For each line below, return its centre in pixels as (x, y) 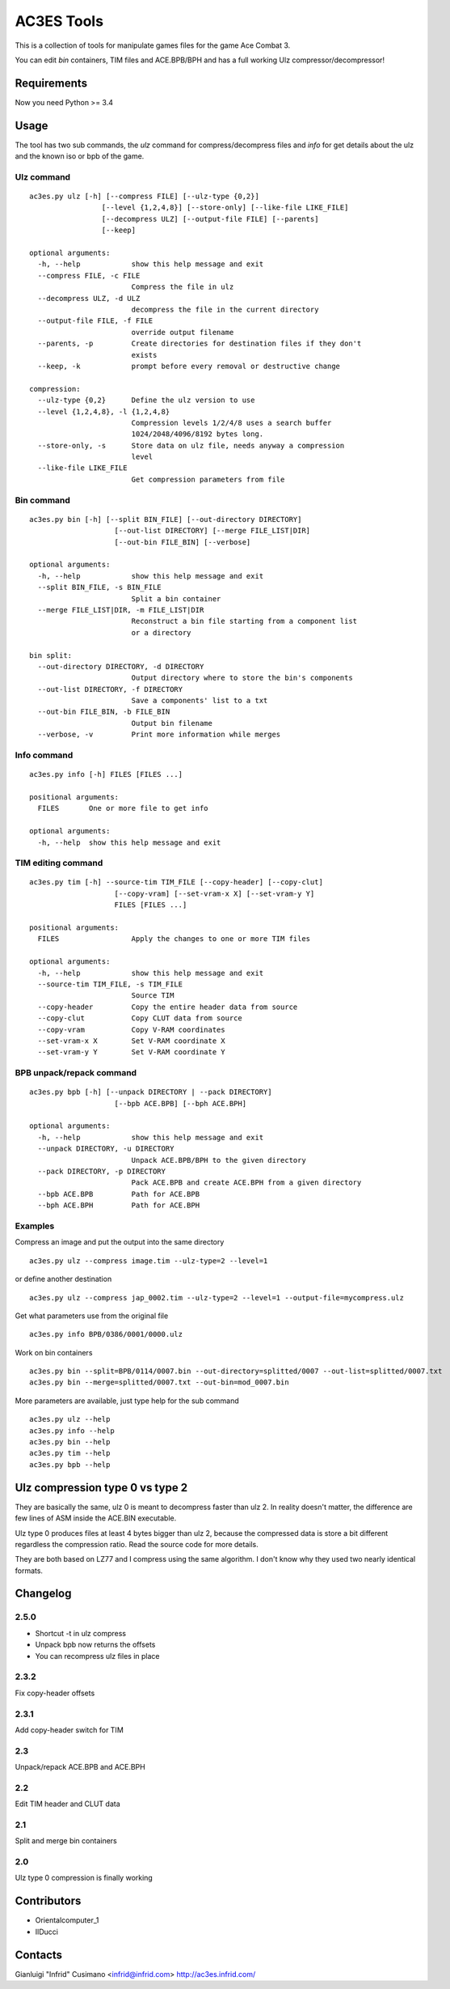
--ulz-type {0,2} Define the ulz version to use (146, 400)
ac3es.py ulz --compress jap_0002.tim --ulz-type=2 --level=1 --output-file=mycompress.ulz (217, 1298)
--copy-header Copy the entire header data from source (168, 1007)
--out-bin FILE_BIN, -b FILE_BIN (104, 712)
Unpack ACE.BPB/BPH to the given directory (219, 1160)
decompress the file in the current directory (225, 310)
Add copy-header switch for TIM (69, 1730)
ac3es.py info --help (72, 1431)
